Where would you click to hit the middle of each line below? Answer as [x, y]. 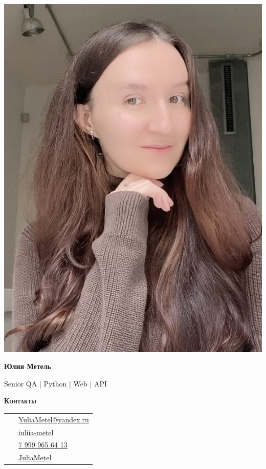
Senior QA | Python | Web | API [56, 383]
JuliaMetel [35, 457]
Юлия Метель [28, 366]
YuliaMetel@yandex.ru [54, 419]
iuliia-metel [36, 432]
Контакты [20, 401]
